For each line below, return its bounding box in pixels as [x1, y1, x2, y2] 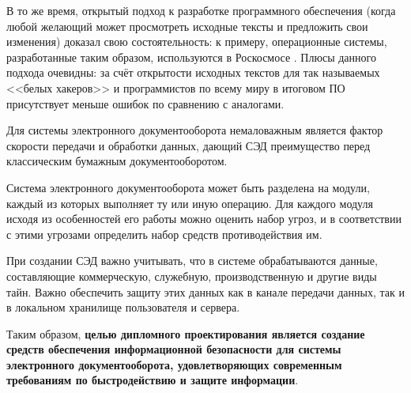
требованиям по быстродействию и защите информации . [6, 372, 299, 388]
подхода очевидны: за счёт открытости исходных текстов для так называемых [6, 64, 380, 81]
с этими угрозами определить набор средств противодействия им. [6, 225, 322, 242]
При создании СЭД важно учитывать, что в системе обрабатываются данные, [6, 252, 378, 269]
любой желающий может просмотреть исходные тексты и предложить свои [6, 17, 368, 34]
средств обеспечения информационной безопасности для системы [6, 341, 341, 357]
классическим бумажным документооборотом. [6, 153, 228, 169]
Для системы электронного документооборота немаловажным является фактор [6, 122, 383, 138]
